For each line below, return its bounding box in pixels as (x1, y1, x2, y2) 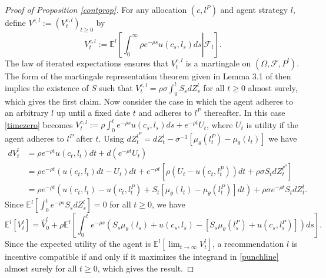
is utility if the (246, 118, 298, 130)
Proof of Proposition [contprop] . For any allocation (5, 4, 187, 15)
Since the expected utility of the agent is (5, 237, 151, 250)
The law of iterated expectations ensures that (5, 56, 168, 69)
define (5, 16, 26, 28)
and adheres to (138, 106, 192, 119)
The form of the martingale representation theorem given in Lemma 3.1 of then (5, 69, 291, 82)
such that (99, 81, 133, 93)
